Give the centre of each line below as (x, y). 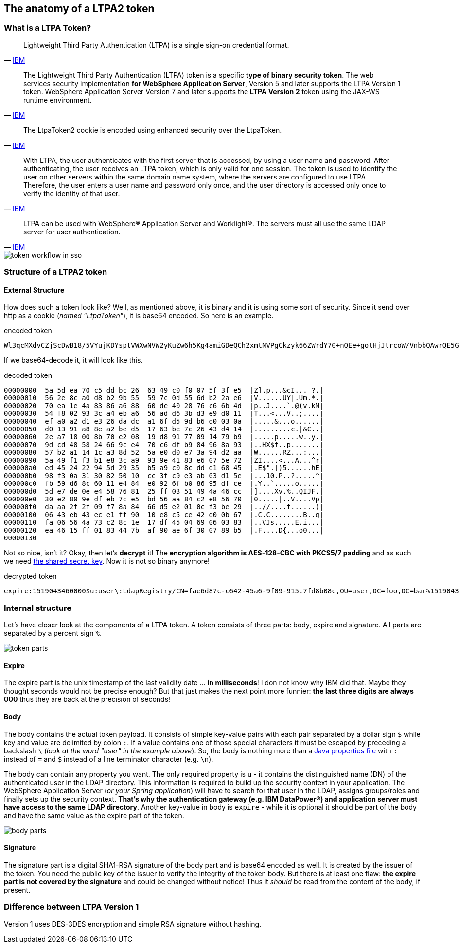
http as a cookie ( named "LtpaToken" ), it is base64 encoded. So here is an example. (139, 316)
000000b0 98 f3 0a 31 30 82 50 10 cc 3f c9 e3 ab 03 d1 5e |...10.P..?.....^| (164, 476)
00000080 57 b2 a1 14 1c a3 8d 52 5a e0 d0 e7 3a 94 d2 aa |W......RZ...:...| (164, 453)
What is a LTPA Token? (48, 28)
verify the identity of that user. (72, 193)
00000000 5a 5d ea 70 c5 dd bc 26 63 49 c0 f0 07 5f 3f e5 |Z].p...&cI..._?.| (164, 390)
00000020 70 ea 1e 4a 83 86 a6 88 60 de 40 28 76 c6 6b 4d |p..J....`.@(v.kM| (164, 406)
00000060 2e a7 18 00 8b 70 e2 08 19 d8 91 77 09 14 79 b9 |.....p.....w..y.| (164, 437)
